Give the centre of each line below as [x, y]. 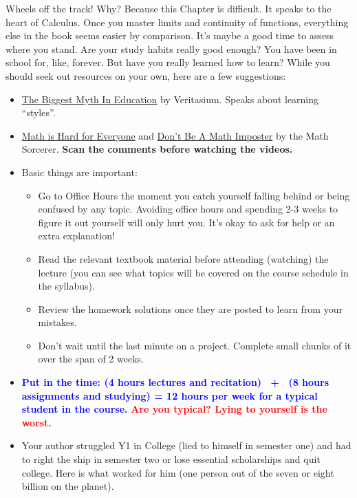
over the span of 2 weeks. [91, 359]
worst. [36, 422]
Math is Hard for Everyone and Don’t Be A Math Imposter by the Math [175, 135]
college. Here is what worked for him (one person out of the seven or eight [178, 472]
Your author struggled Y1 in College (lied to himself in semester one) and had [186, 445]
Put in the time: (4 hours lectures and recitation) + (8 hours [175, 382]
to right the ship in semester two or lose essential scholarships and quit [171, 459]
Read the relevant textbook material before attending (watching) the [183, 258]
